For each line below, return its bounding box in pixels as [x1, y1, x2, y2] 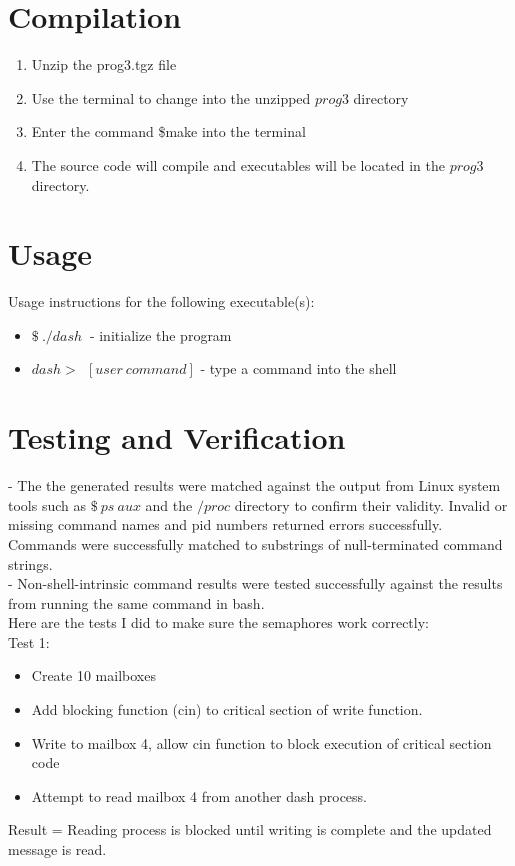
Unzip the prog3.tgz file [31, 54, 177, 75]
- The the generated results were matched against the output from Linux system [8, 475, 501, 496]
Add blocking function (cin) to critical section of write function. [31, 699, 423, 720]
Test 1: [8, 631, 50, 652]
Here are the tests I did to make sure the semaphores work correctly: [8, 612, 429, 633]
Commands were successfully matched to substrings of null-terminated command [8, 533, 503, 554]
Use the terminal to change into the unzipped [31, 87, 311, 108]
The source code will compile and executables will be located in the [31, 154, 445, 175]
